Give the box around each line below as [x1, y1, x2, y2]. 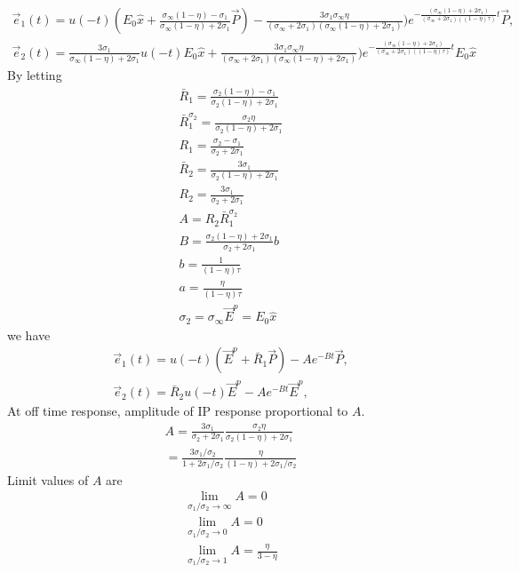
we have [7, 325, 51, 344]
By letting [7, 66, 62, 84]
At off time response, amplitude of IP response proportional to [7, 402, 348, 420]
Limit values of [7, 470, 89, 489]
